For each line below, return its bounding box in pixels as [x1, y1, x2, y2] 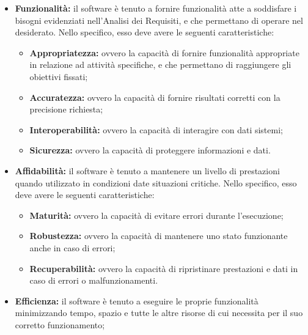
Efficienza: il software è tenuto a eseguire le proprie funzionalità [15, 294, 258, 307]
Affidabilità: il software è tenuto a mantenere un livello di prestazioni [15, 164, 280, 177]
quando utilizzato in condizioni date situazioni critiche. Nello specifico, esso [15, 176, 297, 189]
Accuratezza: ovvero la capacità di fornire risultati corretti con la [29, 90, 280, 103]
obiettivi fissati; [29, 70, 88, 83]
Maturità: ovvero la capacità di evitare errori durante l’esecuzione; [29, 208, 284, 221]
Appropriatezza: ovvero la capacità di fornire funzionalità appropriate [29, 46, 299, 59]
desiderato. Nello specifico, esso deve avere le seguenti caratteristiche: [15, 26, 274, 39]
